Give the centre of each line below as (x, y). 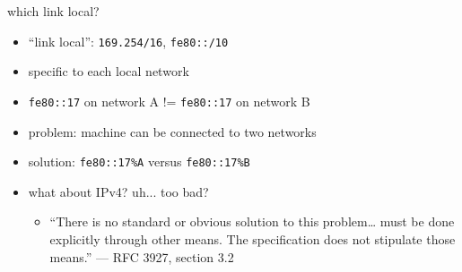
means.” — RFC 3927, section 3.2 (142, 256)
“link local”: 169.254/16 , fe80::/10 (128, 41)
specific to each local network (109, 71)
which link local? (53, 11)
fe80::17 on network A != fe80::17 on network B (169, 101)
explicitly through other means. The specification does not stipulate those (253, 238)
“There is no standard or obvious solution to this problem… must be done (252, 221)
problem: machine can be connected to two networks (172, 131)
